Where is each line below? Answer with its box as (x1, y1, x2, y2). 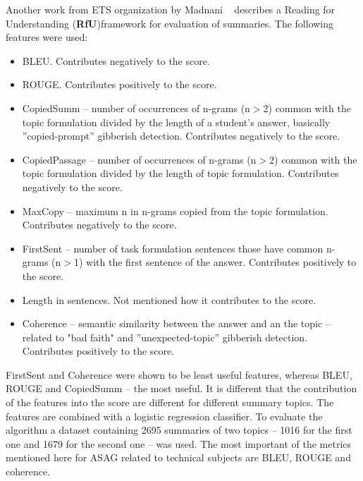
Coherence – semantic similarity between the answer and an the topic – (22, 316, 331, 331)
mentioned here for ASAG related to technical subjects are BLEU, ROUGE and (6, 450, 351, 465)
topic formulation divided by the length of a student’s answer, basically (22, 114, 331, 129)
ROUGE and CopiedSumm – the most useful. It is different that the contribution (6, 381, 357, 396)
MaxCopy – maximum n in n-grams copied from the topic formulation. (22, 203, 328, 218)
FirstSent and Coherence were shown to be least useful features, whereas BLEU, (6, 367, 352, 382)
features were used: (6, 30, 88, 44)
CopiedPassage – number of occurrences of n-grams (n (22, 152, 257, 166)
